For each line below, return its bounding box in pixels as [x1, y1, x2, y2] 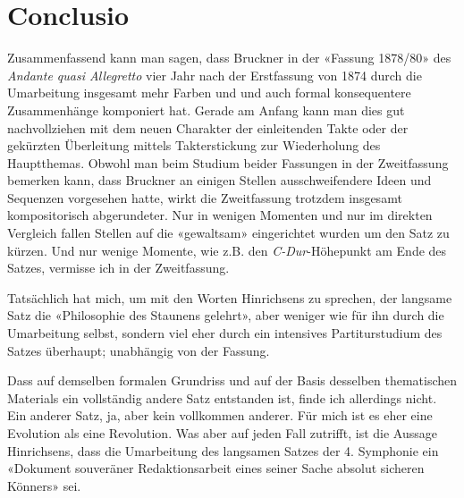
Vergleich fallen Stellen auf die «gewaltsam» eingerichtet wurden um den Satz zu [7, 224, 450, 242]
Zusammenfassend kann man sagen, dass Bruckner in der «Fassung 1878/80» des [7, 48, 451, 67]
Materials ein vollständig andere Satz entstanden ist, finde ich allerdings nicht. [7, 388, 437, 407]
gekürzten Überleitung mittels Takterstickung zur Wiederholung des [7, 136, 381, 155]
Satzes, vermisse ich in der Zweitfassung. [7, 258, 230, 277]
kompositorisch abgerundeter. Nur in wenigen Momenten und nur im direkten [7, 206, 433, 224]
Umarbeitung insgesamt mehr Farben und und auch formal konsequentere [7, 83, 411, 102]
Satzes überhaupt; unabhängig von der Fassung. [7, 341, 270, 359]
